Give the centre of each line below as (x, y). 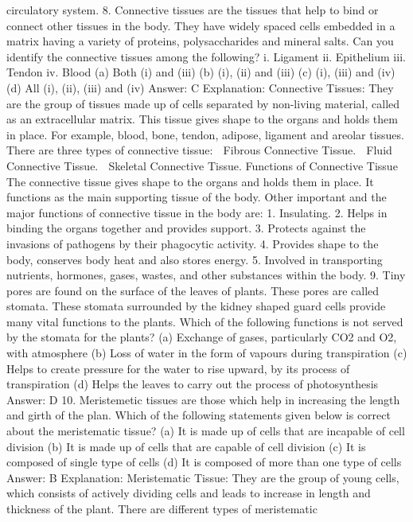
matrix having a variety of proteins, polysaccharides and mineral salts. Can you (200, 41)
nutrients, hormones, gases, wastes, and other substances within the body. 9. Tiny (206, 275)
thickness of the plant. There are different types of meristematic (162, 508)
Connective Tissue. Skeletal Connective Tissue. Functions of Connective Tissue (202, 165)
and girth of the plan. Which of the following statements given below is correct (199, 415)
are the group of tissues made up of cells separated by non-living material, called (203, 103)
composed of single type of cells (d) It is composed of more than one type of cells (204, 462)
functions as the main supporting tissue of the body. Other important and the (197, 197)
